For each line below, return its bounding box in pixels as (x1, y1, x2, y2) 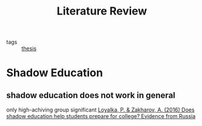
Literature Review (56, 4, 147, 18)
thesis (21, 45, 37, 52)
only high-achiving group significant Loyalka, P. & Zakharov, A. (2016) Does (6, 106, 195, 113)
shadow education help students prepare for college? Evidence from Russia (6, 113, 196, 120)
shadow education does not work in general (6, 90, 176, 101)
